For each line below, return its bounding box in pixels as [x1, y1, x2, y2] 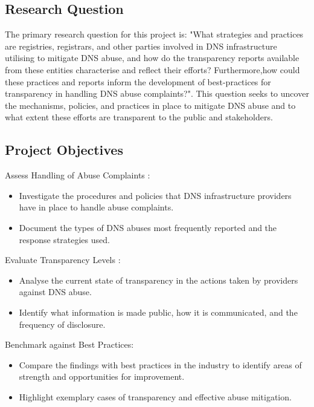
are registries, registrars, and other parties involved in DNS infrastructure [5, 39, 277, 52]
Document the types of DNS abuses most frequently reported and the [19, 221, 277, 233]
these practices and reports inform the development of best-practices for [5, 75, 271, 88]
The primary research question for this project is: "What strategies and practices [5, 28, 304, 41]
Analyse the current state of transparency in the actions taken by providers [19, 273, 298, 286]
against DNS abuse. [19, 285, 92, 298]
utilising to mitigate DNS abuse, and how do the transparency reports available [5, 51, 300, 64]
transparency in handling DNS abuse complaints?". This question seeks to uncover [5, 87, 309, 100]
